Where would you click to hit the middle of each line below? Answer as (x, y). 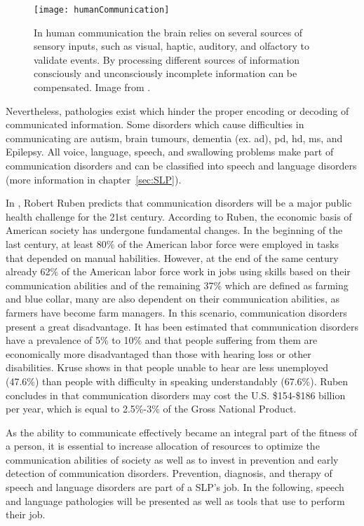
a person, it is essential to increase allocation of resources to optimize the (163, 446)
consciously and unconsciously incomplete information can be (166, 73)
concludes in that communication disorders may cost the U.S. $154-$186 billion (176, 395)
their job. (26, 514)
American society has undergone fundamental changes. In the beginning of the (174, 230)
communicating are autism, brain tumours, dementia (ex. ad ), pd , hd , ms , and (174, 138)
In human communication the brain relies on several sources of (168, 32)
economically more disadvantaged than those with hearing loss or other (159, 353)
